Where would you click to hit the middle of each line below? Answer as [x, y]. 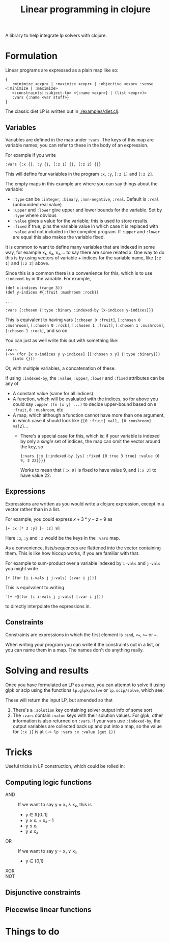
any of [12, 383]
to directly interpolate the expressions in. [48, 606]
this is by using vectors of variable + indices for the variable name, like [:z [83, 258]
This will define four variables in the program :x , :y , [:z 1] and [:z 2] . [79, 174]
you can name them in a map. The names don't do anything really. [75, 650]
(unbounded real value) [37, 204]
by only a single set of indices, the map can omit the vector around [90, 441]
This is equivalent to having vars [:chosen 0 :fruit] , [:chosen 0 [73, 320]
